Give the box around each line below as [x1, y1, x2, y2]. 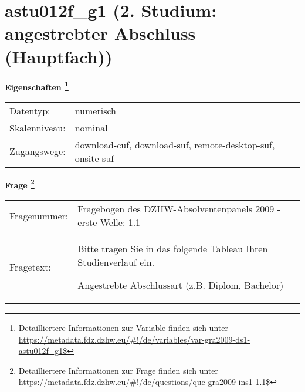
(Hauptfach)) [5, 44, 113, 68]
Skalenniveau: [9, 120, 66, 134]
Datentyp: [9, 103, 50, 117]
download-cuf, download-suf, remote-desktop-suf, [74, 137, 275, 151]
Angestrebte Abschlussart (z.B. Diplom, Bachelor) [77, 278, 284, 292]
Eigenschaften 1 [5, 79, 69, 93]
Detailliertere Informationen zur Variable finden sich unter [18, 322, 228, 333]
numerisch [74, 103, 116, 117]
